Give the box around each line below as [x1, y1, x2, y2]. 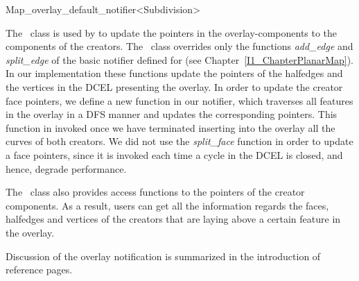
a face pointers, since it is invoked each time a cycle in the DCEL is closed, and [6, 147, 343, 162]
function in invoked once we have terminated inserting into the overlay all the [6, 120, 335, 135]
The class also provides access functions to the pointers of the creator [6, 185, 305, 199]
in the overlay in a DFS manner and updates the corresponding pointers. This [6, 107, 338, 121]
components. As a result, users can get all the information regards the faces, [6, 198, 329, 212]
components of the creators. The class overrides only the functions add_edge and [6, 39, 353, 53]
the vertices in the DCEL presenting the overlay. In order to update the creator [6, 79, 343, 94]
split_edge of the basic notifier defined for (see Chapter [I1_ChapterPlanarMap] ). [6, 52, 354, 67]
